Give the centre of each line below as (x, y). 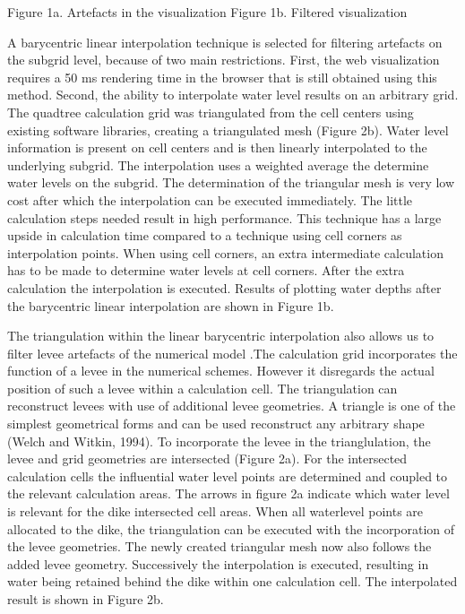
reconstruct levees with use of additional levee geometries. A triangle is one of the (232, 406)
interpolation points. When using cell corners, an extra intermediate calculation (225, 252)
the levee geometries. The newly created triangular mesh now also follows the (220, 546)
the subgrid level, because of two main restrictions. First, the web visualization (224, 60)
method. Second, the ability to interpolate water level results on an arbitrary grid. (233, 95)
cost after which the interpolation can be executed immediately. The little (210, 199)
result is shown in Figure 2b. (86, 599)
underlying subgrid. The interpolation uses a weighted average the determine (218, 164)
